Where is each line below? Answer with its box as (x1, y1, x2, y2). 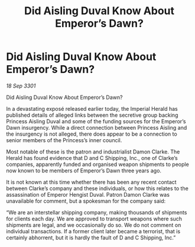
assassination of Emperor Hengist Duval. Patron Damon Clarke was (6, 191, 170, 198)
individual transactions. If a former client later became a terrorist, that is (6, 227, 181, 235)
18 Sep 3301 (6, 82, 36, 89)
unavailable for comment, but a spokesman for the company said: (6, 197, 166, 204)
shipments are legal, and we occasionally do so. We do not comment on (6, 221, 181, 229)
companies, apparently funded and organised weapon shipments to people (6, 161, 189, 168)
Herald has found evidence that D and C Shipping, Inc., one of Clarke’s (6, 154, 178, 161)
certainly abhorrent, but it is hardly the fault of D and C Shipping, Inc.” (6, 234, 176, 241)
